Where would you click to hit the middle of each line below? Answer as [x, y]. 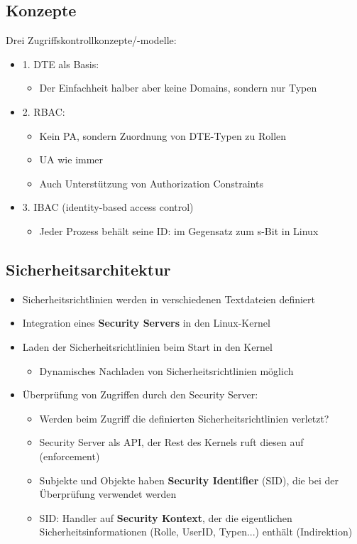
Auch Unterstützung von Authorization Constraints [151, 183]
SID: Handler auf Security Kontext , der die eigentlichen [166, 517]
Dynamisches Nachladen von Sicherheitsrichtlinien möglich [166, 370]
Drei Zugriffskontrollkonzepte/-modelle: [91, 40]
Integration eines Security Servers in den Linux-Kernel [146, 323]
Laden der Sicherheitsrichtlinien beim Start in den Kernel [147, 346]
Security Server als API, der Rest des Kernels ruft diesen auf [171, 442]
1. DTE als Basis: [61, 64]
